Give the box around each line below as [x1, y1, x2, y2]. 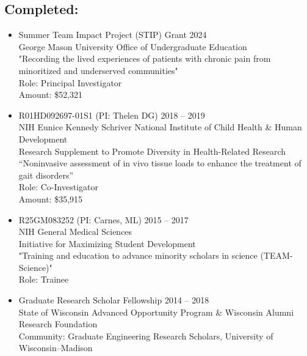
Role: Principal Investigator [18, 76, 122, 89]
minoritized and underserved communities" [18, 64, 178, 76]
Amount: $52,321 [18, 88, 83, 101]
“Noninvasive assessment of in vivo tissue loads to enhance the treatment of [18, 157, 302, 169]
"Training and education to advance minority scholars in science [18, 249, 258, 262]
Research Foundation [18, 317, 98, 330]
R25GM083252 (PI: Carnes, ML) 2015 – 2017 [18, 213, 189, 226]
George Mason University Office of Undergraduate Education [18, 40, 247, 53]
